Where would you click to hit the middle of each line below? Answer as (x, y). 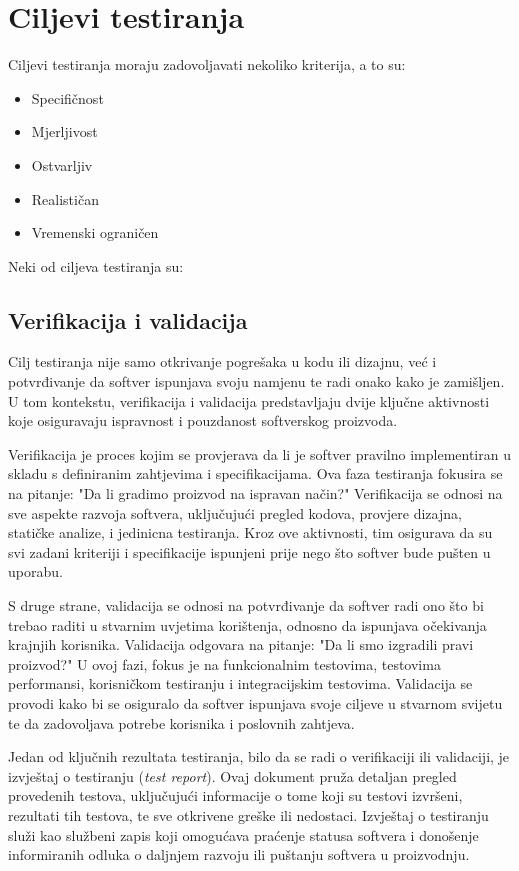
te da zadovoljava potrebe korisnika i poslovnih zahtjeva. (181, 722)
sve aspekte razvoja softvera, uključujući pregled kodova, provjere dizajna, (235, 512)
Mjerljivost (64, 131)
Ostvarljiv (62, 164)
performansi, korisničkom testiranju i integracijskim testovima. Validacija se (240, 683)
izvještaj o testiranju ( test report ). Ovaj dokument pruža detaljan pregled (232, 775)
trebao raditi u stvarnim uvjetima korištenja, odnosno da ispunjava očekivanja (247, 624)
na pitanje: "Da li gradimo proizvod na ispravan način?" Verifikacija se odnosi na (255, 493)
